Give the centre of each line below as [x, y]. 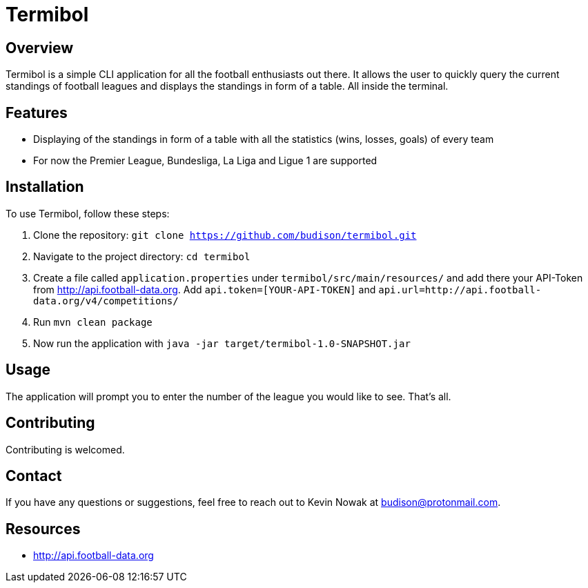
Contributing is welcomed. [65, 449]
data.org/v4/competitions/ [106, 301]
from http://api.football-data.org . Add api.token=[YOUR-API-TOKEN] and [205, 289]
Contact [34, 476]
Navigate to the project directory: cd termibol [142, 256]
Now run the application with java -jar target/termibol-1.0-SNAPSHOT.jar [222, 343]
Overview [40, 48]
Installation [45, 187]
